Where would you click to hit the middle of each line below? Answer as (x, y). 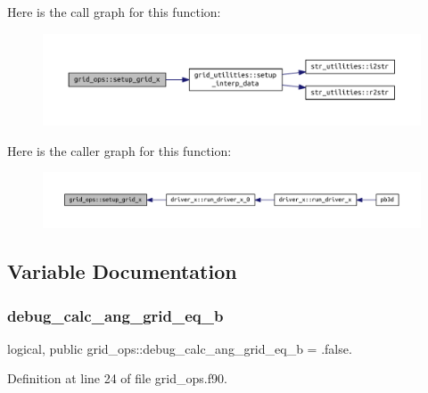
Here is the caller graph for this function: (119, 150)
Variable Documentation (122, 271)
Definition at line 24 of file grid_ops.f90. (117, 378)
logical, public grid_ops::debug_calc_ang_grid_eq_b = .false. (180, 348)
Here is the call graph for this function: (114, 12)
